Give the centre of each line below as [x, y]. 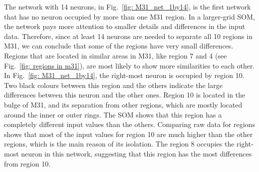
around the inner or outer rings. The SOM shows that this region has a [113, 114]
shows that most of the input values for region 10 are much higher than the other [129, 134]
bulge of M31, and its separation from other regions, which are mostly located [123, 104]
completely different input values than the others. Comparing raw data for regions [129, 124]
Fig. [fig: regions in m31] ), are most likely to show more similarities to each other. [129, 65]
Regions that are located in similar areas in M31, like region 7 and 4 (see [116, 55]
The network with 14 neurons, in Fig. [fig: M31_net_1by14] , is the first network [128, 6]
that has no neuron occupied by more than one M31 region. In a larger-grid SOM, [129, 16]
